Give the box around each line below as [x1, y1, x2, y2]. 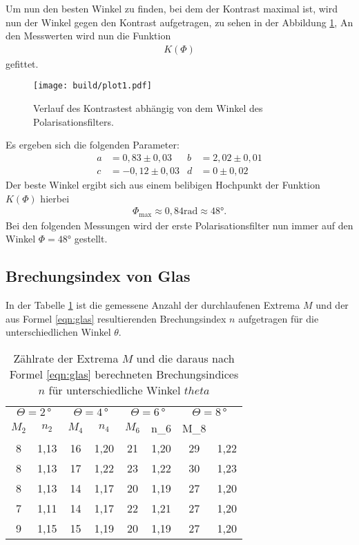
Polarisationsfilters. [33, 114, 114, 128]
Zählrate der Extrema [13, 350, 119, 366]
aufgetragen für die [238, 311, 319, 325]
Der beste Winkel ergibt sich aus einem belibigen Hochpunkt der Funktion [6, 177, 320, 191]
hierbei [40, 191, 70, 205]
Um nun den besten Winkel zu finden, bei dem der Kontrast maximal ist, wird [6, 1, 338, 15]
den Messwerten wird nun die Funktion [6, 28, 171, 43]
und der [316, 297, 349, 312]
